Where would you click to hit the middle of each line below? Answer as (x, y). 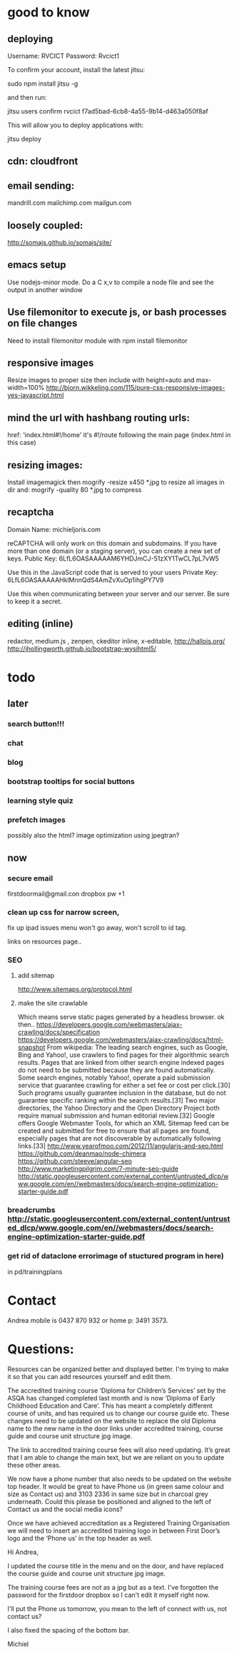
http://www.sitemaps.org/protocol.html (75, 989)
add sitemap (36, 976)
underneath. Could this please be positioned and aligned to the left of (110, 1501)
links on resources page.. (45, 942)
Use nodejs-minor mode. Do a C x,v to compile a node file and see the (111, 282)
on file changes (42, 323)
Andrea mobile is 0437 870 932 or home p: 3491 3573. (88, 1320)
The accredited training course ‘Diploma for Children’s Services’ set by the (117, 1390)
